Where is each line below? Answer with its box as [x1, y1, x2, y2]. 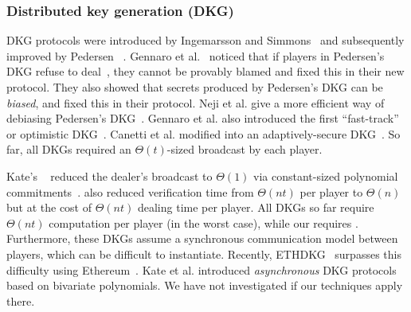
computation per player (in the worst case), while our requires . [49, 214, 358, 231]
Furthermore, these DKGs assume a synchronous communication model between [6, 230, 398, 247]
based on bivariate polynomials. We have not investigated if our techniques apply [6, 277, 403, 294]
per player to [299, 183, 363, 200]
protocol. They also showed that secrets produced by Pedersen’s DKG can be [6, 79, 383, 95]
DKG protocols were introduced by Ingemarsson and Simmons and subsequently [6, 32, 405, 49]
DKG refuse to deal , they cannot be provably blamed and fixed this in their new [6, 63, 405, 80]
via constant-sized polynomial [253, 167, 398, 184]
